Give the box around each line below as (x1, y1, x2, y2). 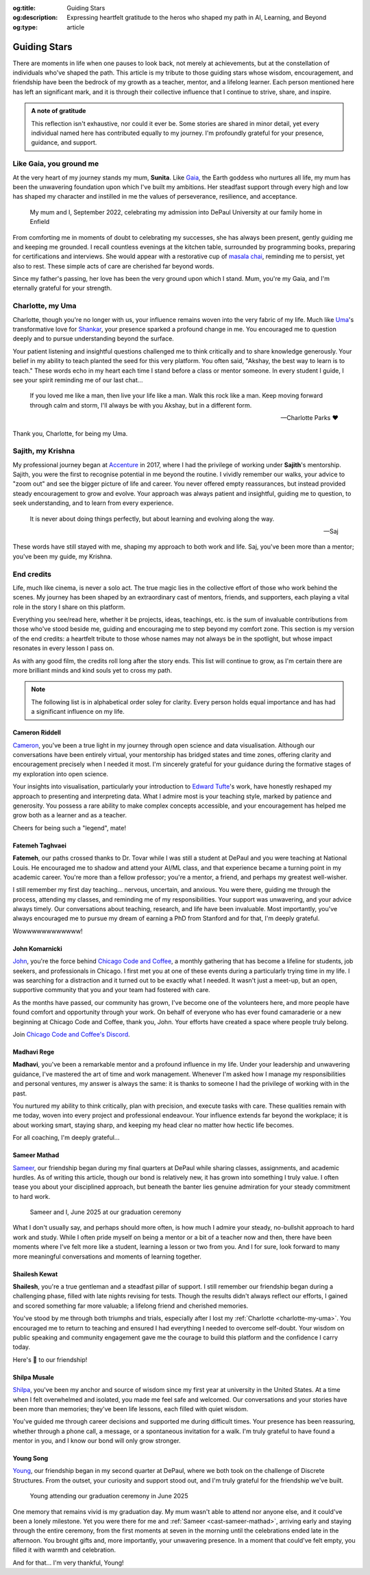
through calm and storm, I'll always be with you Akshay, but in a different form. (29, 401, 252, 409)
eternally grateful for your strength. (12, 284, 112, 293)
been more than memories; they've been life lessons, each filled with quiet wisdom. (12, 1404, 249, 1413)
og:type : (12, 23, 38, 31)
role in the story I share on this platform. (12, 603, 126, 611)
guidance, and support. (31, 138, 97, 147)
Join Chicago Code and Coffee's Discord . (12, 1030, 130, 1038)
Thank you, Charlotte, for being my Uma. (12, 429, 128, 438)
